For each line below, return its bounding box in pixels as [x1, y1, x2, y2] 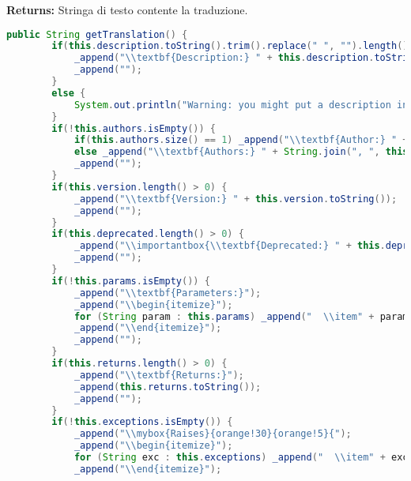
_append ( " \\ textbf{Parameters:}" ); [74, 287, 262, 299]
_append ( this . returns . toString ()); [74, 381, 262, 393]
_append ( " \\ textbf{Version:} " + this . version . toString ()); [74, 193, 398, 205]
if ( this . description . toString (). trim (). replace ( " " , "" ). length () [51, 40, 409, 52]
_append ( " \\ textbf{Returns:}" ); [74, 369, 244, 381]
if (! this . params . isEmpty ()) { [51, 275, 210, 287]
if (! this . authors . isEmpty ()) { [51, 122, 216, 134]
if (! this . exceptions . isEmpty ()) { [51, 416, 233, 428]
